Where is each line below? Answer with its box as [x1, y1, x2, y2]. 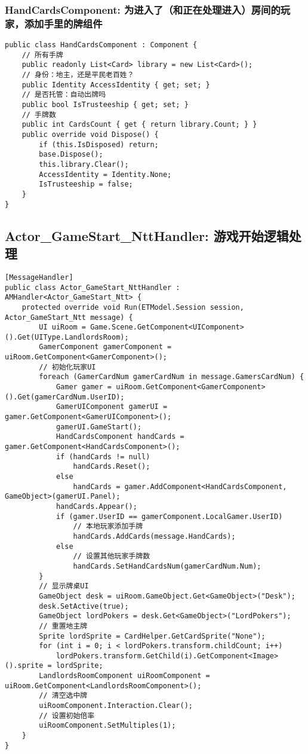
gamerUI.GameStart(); [56, 422, 142, 431]
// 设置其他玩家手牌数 [73, 552, 150, 561]
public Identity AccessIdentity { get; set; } [21, 80, 210, 89]
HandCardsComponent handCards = [56, 432, 184, 441]
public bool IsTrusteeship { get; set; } [21, 100, 189, 109]
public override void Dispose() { [21, 130, 159, 139]
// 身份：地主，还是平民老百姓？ [21, 71, 134, 80]
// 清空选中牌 [39, 691, 88, 700]
